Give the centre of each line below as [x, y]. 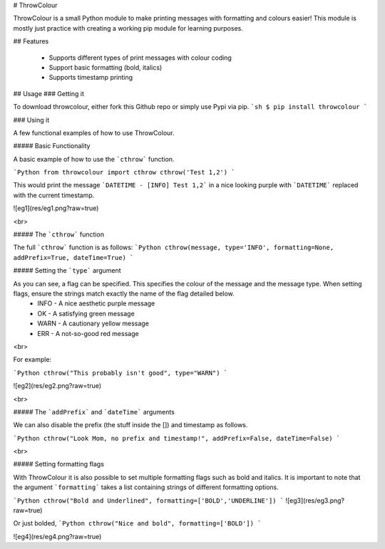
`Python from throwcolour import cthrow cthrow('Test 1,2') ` [124, 172]
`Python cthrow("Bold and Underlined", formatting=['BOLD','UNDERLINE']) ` [149, 501]
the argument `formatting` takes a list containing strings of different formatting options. [146, 487]
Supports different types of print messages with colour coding [140, 58]
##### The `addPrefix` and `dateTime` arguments [94, 412]
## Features [31, 41]
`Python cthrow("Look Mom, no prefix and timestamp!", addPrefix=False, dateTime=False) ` [177, 438]
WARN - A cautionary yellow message [93, 323]
